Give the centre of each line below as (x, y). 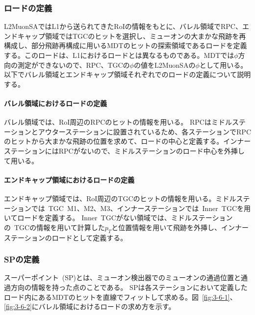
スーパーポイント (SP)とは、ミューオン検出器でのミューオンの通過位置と (123, 277)
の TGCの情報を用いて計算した (54, 227)
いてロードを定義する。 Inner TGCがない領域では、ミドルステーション (118, 218)
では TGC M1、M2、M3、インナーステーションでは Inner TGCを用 (141, 208)
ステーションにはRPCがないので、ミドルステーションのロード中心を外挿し (124, 150)
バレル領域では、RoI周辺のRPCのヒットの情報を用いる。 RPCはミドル (118, 122)
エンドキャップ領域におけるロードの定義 (69, 179)
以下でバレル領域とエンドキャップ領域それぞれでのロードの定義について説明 (127, 74)
